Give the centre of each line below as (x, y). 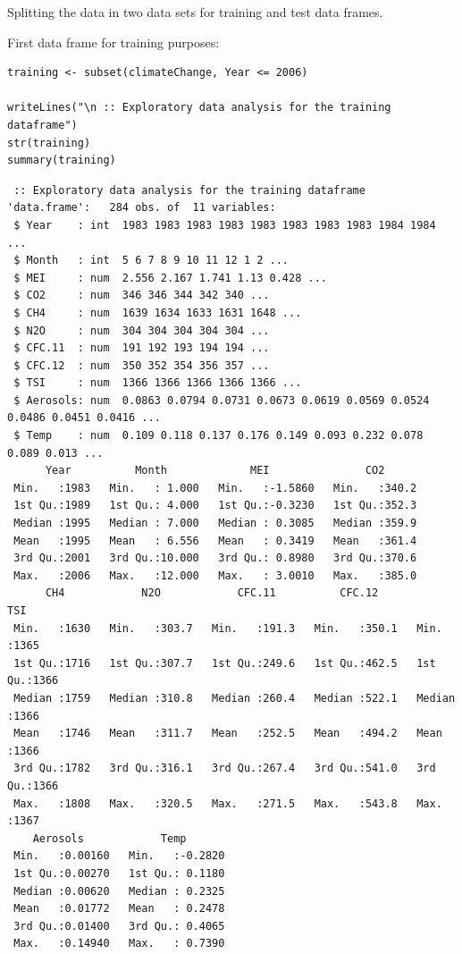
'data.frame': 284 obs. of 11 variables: (142, 208)
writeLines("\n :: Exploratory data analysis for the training (199, 108)
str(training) (49, 143)
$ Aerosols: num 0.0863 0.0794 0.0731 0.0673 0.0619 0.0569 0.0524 (222, 400)
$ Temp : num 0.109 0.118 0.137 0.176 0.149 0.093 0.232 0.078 (218, 436)
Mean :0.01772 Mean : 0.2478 (119, 909)
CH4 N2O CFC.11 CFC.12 (212, 593)
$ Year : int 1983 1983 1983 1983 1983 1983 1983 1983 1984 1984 (225, 225)
